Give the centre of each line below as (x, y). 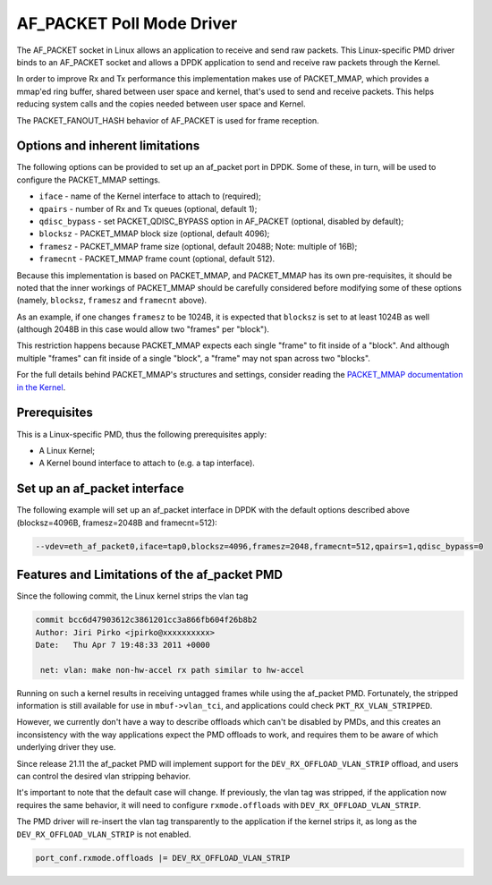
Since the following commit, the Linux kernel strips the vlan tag (132, 596)
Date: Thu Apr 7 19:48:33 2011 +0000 (123, 645)
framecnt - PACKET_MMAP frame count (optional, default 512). (157, 259)
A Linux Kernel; (67, 450)
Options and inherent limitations (108, 146)
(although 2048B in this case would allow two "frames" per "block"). (143, 329)
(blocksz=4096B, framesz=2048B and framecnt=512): (117, 523)
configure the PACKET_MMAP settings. (89, 180)
